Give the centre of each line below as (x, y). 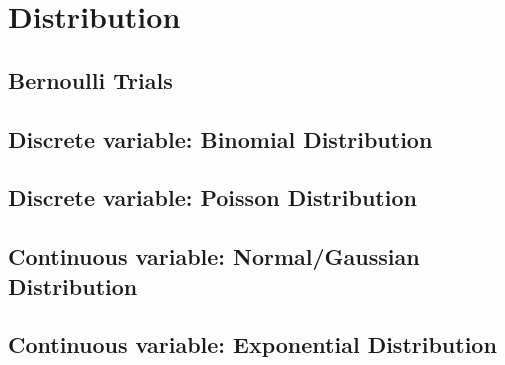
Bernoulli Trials (90, 79)
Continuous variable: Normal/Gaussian (214, 256)
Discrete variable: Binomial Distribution (220, 138)
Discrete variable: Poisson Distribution (212, 197)
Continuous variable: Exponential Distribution (252, 344)
